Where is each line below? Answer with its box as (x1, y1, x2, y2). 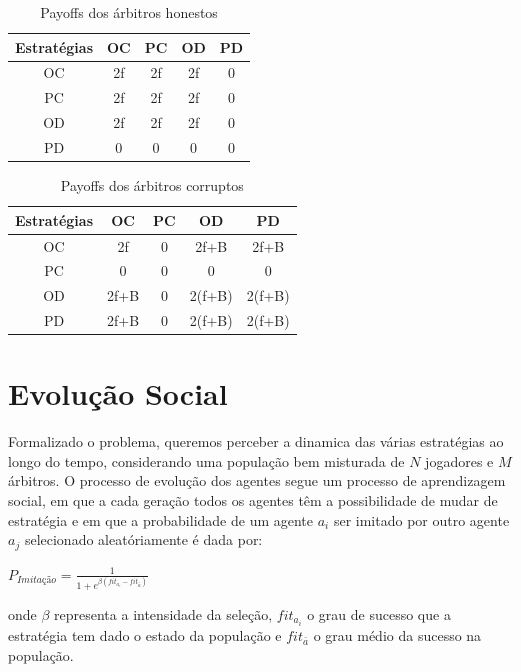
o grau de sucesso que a (307, 604, 451, 625)
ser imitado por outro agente (333, 509, 510, 530)
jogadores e (425, 450, 494, 471)
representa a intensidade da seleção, (54, 604, 273, 625)
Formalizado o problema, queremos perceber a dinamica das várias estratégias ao (8, 431, 504, 452)
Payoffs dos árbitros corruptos (60, 175, 244, 196)
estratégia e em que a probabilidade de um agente (8, 509, 314, 530)
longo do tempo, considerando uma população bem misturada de (8, 450, 405, 471)
